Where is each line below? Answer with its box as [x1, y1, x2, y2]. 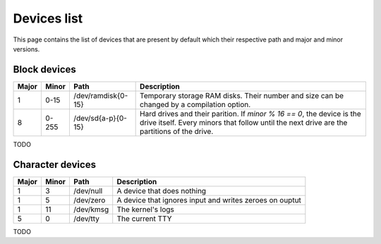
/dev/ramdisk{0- [73, 90, 128, 100]
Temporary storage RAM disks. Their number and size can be [140, 90, 344, 100]
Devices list [13, 11, 83, 26]
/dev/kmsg [73, 205, 109, 214]
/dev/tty [73, 214, 100, 224]
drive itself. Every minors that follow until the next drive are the [140, 117, 348, 127]
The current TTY [116, 214, 172, 224]
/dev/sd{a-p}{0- [73, 113, 127, 123]
